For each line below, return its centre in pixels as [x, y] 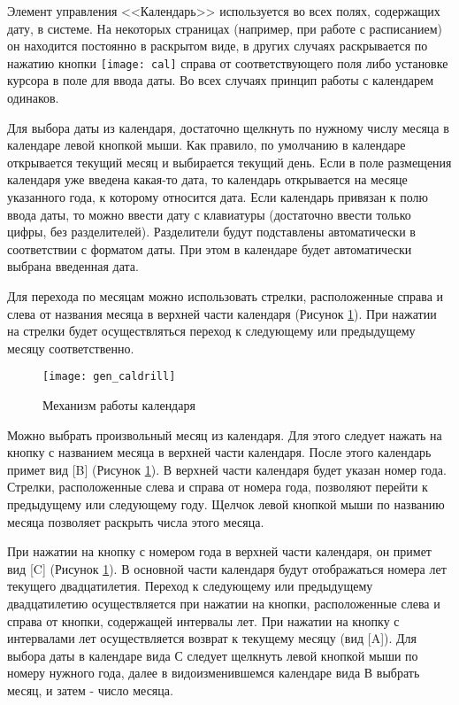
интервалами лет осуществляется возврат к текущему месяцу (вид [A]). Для [212, 638]
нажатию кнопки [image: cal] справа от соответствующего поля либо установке [228, 62]
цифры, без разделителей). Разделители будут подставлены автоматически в [211, 232]
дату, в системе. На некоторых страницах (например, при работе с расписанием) [225, 28]
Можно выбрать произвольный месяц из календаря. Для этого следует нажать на [225, 434]
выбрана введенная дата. [73, 266]
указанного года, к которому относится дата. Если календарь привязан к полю [218, 197]
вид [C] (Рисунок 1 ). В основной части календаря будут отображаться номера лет [227, 568]
